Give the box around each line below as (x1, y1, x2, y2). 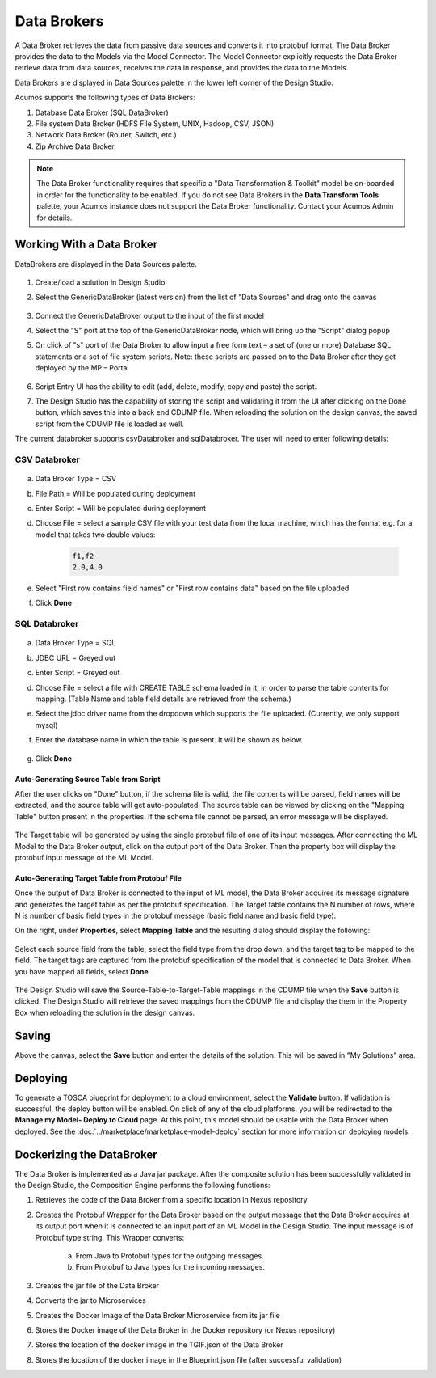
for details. (36, 213, 73, 222)
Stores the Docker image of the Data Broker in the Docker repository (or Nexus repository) (35, 1325, 336, 1334)
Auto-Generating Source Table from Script (15, 774, 161, 784)
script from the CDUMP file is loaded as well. (35, 419, 185, 429)
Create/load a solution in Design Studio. (35, 277, 167, 287)
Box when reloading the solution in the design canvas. (15, 1008, 195, 1017)
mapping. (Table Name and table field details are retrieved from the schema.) (35, 694, 292, 704)
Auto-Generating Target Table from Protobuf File (15, 873, 182, 883)
